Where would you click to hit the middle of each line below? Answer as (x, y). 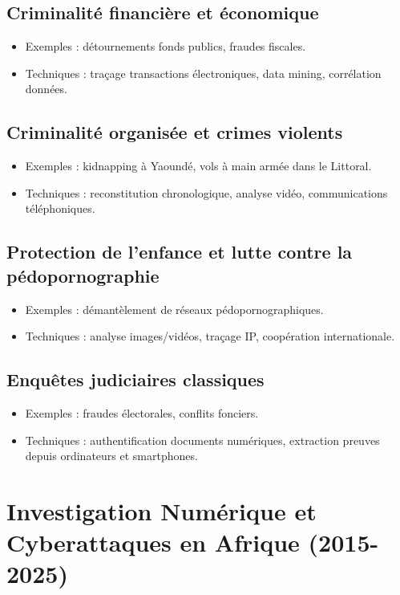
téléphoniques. (60, 208)
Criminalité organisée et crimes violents (175, 132)
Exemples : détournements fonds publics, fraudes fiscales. (166, 46)
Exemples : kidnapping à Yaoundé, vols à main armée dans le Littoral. (198, 166)
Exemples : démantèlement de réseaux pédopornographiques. (174, 309)
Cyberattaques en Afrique (153, 542)
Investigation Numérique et (162, 510)
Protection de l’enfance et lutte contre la (180, 252)
